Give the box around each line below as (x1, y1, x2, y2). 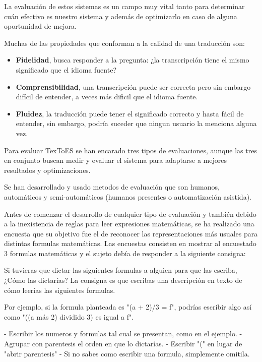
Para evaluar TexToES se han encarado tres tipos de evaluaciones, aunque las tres (4, 145, 257, 155)
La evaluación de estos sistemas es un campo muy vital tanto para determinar (4, 1, 245, 11)
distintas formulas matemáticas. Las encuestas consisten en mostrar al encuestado (4, 238, 256, 249)
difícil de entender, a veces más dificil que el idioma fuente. (16, 91, 198, 102)
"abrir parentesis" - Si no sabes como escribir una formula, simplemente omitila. (4, 348, 250, 358)
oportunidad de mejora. (4, 21, 77, 31)
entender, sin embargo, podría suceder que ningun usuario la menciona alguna (16, 118, 257, 129)
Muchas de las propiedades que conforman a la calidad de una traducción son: (4, 37, 245, 48)
